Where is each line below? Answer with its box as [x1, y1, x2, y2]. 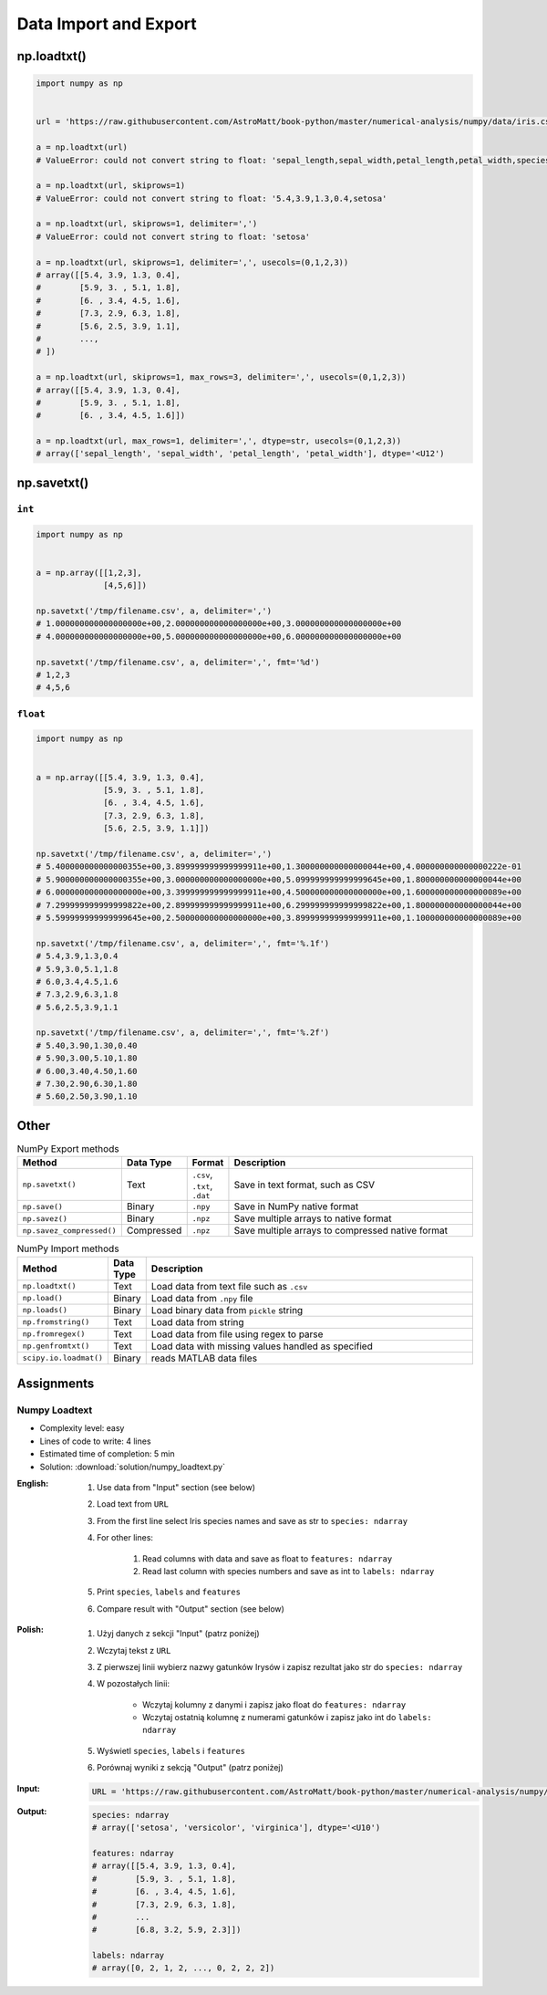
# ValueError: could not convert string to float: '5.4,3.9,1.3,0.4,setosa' [36, 193, 387, 204]
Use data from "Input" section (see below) [97, 1481, 255, 1492]
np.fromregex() [22, 1329, 86, 1339]
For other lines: [97, 1532, 154, 1543]
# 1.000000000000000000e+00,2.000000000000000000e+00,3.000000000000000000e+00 [36, 619, 402, 629]
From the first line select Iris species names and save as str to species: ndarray [97, 1515, 408, 1526]
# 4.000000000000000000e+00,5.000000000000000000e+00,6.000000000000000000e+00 [36, 631, 402, 642]
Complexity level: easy [39, 1423, 125, 1434]
